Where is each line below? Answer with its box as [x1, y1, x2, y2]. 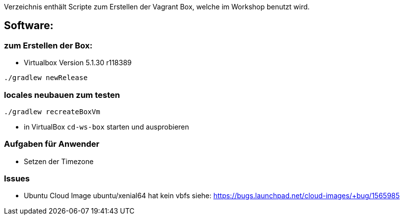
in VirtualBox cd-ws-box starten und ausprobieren [24, 122, 189, 131]
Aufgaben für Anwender [4, 139, 100, 149]
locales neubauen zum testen [4, 89, 120, 100]
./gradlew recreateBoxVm [4, 107, 100, 116]
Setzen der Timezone [24, 157, 94, 166]
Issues [4, 174, 30, 184]
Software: [4, 19, 54, 32]
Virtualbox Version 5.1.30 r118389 [24, 58, 132, 67]
